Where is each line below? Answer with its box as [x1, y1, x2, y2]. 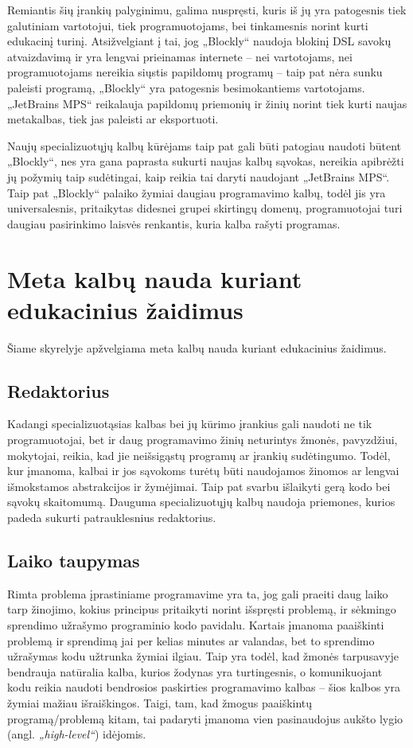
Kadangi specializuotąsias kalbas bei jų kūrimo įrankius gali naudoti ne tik [7, 415, 372, 432]
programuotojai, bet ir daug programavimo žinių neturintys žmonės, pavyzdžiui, [7, 431, 398, 448]
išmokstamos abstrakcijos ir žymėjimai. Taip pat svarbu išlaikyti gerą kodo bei [7, 477, 391, 494]
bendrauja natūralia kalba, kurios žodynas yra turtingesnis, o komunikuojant [7, 663, 383, 680]
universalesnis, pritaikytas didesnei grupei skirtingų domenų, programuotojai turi [7, 200, 403, 216]
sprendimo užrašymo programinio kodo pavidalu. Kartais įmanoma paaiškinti [7, 616, 384, 633]
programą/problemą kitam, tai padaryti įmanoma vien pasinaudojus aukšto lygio [7, 710, 403, 727]
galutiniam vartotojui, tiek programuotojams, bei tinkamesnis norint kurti [7, 17, 368, 33]
